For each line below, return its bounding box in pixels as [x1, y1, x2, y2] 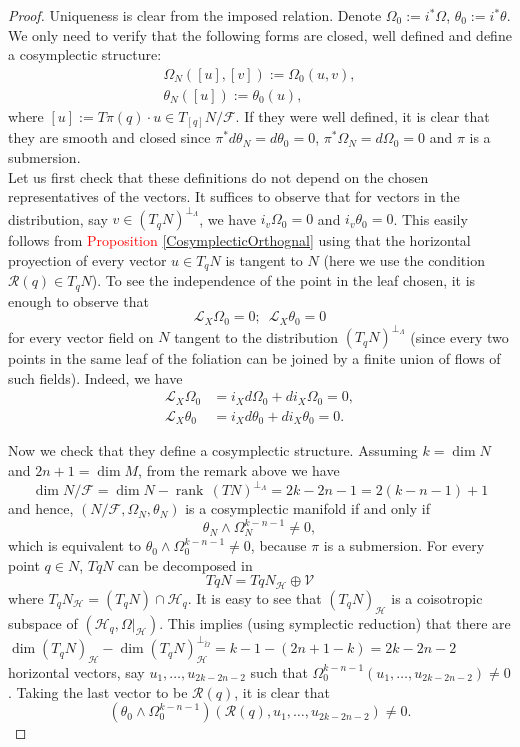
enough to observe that [8, 290, 149, 311]
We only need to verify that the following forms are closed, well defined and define [8, 24, 512, 45]
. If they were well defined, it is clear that [235, 105, 490, 126]
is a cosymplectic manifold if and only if [185, 498, 430, 519]
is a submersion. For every [323, 535, 485, 556]
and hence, [8, 498, 74, 519]
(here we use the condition [323, 249, 485, 270]
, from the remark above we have [138, 460, 340, 481]
